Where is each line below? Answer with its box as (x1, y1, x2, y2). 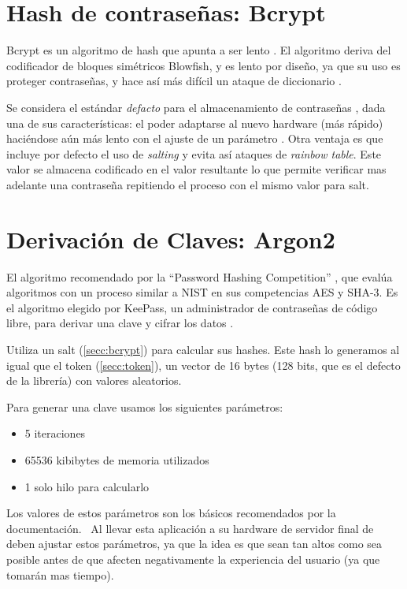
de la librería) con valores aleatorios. (6, 372, 182, 389)
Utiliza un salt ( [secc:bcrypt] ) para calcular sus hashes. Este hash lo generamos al (6, 341, 400, 357)
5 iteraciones (24, 425, 86, 442)
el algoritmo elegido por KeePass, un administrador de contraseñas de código (6, 299, 378, 315)
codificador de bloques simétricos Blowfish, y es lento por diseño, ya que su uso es (6, 57, 401, 73)
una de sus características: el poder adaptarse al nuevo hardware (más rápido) (6, 114, 383, 131)
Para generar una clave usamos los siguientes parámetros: (6, 398, 283, 415)
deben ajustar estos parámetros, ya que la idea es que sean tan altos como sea (6, 535, 383, 552)
